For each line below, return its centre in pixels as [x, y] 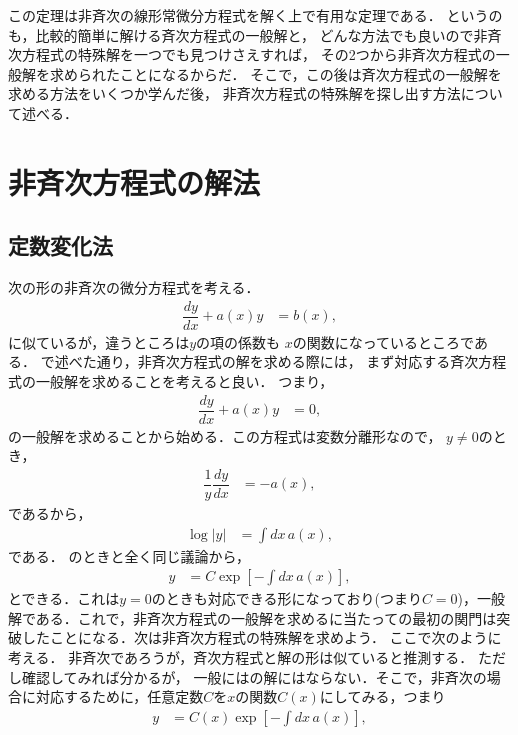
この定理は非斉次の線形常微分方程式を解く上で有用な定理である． [225, 15]
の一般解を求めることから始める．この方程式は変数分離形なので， [225, 435]
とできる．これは [64, 598]
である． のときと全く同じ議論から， [129, 555]
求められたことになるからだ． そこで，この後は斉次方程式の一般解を [275, 73]
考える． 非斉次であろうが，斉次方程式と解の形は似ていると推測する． [241, 657]
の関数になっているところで [383, 341]
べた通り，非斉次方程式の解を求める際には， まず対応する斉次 [273, 361]
